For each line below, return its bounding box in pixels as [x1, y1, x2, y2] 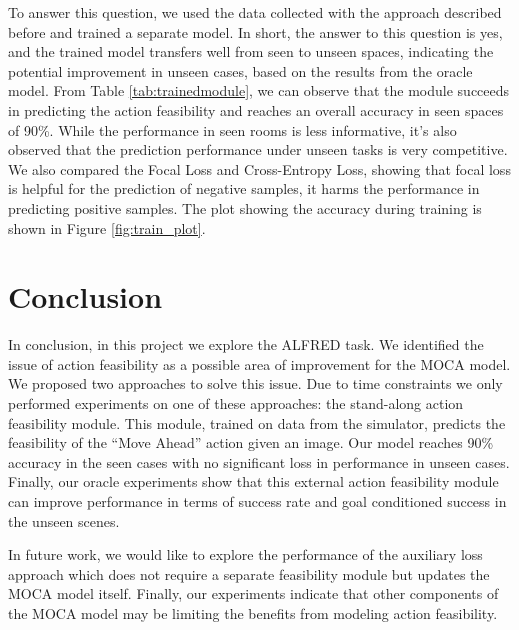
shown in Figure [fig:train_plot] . [8, 217, 206, 238]
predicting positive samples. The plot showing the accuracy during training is [8, 197, 482, 218]
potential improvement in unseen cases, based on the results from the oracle [8, 60, 473, 81]
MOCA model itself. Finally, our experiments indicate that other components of [8, 583, 499, 604]
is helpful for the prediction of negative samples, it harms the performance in [8, 178, 480, 199]
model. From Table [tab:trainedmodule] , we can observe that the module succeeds [8, 80, 510, 101]
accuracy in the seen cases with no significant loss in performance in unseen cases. [8, 451, 510, 472]
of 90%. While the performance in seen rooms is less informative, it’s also [8, 119, 457, 140]
